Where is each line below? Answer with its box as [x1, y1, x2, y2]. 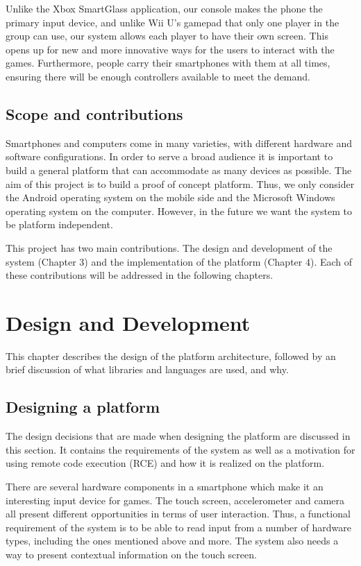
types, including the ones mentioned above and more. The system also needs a [6, 533, 339, 548]
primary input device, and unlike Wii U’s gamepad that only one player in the [6, 15, 339, 29]
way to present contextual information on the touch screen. [6, 547, 257, 561]
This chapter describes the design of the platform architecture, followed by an [6, 348, 336, 363]
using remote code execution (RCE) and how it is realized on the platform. [6, 456, 325, 470]
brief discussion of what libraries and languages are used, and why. [6, 362, 289, 377]
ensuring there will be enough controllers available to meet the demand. [6, 69, 310, 83]
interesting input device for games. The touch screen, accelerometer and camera [6, 492, 345, 507]
